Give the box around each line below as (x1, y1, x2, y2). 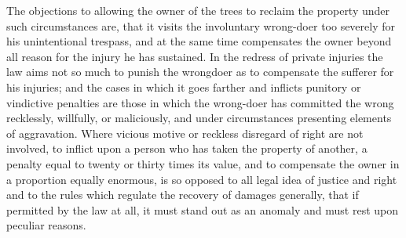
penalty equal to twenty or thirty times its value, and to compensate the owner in (6, 155, 400, 171)
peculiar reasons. (6, 217, 86, 233)
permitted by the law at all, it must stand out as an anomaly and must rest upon (6, 201, 399, 218)
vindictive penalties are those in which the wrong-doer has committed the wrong (6, 94, 394, 110)
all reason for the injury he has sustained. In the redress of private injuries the (6, 48, 383, 64)
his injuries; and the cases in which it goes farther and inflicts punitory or (6, 78, 361, 95)
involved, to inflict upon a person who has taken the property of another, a (6, 140, 368, 157)
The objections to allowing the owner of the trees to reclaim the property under (6, 2, 390, 18)
